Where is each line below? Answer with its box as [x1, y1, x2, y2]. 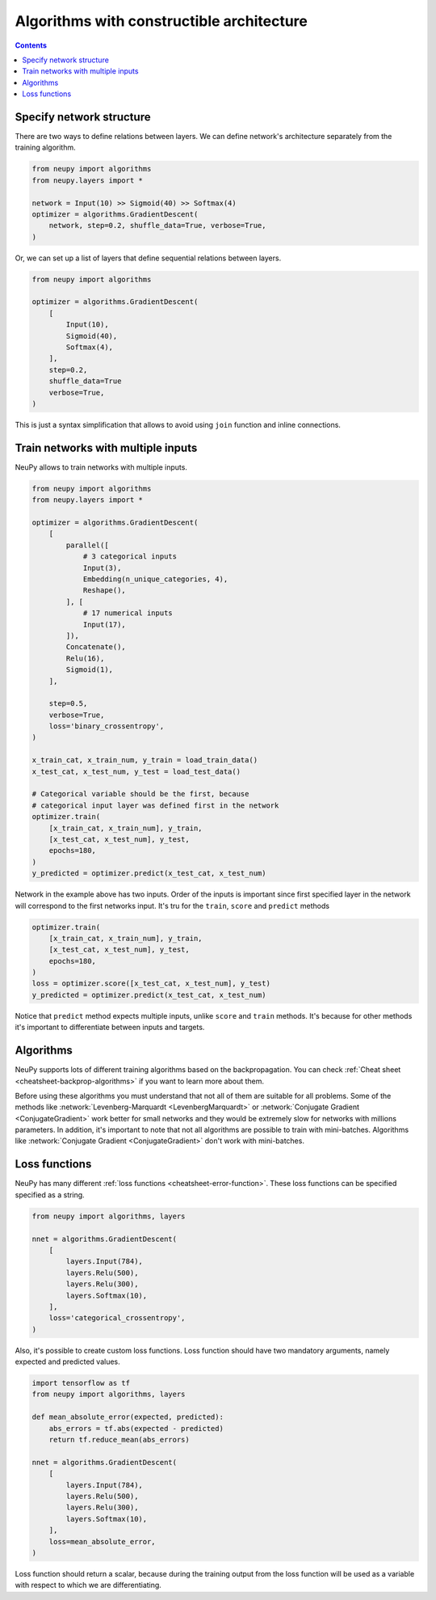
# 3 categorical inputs [82, 552, 178, 561]
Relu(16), [65, 653, 105, 663]
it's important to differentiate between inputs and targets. [15, 1023, 205, 1032]
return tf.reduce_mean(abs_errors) [48, 1435, 190, 1444]
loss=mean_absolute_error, [48, 1537, 157, 1546]
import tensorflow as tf [31, 1378, 131, 1388]
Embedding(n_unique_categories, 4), [82, 575, 228, 584]
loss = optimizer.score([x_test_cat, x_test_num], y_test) [31, 979, 270, 988]
